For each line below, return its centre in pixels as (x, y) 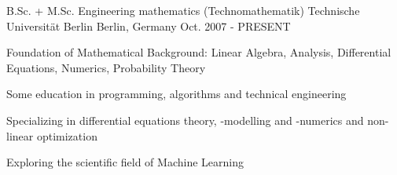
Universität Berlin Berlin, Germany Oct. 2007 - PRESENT (149, 26)
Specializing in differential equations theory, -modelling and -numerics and (185, 120)
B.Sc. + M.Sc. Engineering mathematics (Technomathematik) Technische (183, 10)
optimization (67, 135)
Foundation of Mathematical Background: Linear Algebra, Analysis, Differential (199, 52)
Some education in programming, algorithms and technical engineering (176, 94)
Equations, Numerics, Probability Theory (106, 67)
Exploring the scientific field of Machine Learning (125, 162)
